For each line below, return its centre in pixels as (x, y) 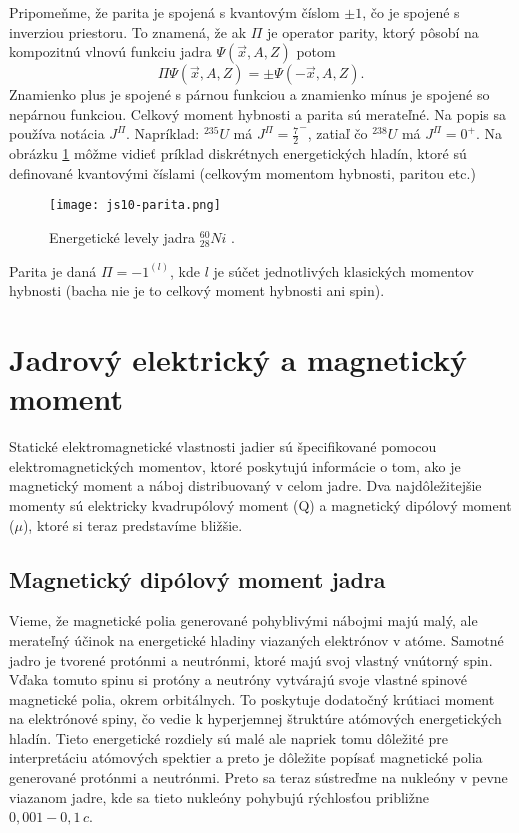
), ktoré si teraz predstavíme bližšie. (132, 524)
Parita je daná (53, 270)
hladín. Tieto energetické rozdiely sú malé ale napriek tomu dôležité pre (228, 737)
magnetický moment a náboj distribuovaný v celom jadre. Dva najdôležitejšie (245, 485)
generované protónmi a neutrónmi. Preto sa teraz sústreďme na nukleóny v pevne (258, 777)
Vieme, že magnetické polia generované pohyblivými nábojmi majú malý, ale (243, 620)
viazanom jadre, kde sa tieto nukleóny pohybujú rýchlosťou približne (219, 796)
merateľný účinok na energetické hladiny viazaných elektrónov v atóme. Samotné (256, 639)
